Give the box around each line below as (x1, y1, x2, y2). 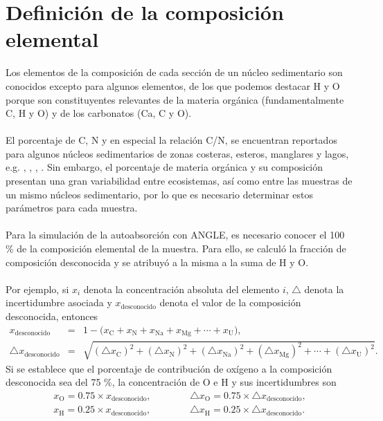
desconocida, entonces (6, 309, 98, 323)
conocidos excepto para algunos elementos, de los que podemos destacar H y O (6, 78, 340, 93)
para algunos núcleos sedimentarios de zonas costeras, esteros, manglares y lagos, (6, 146, 349, 160)
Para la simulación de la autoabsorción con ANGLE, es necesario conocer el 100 (6, 227, 345, 242)
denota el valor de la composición (159, 295, 301, 310)
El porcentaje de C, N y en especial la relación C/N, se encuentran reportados (6, 133, 337, 147)
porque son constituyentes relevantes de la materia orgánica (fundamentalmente (6, 92, 344, 106)
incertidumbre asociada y (6, 295, 112, 310)
